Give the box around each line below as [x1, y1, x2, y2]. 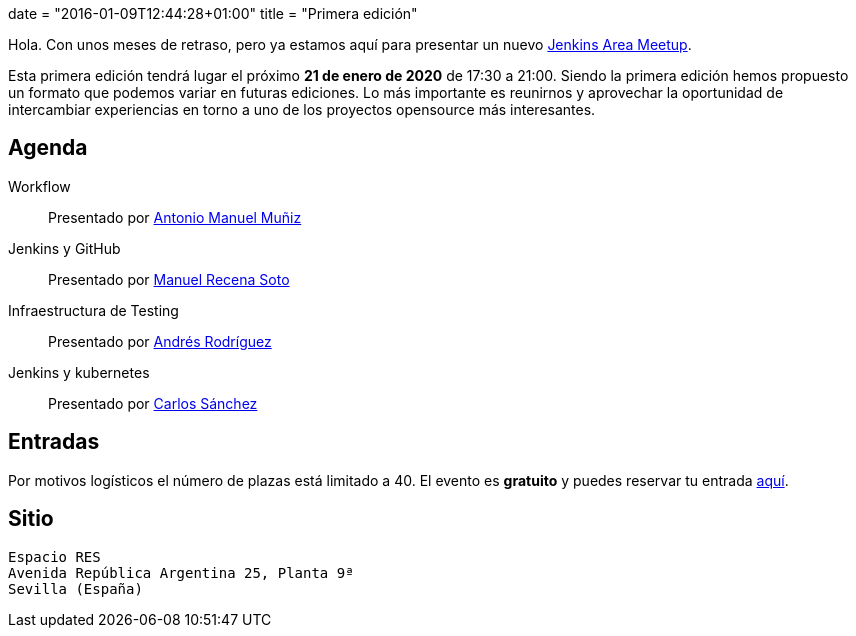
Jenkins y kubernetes [8, 363, 150, 381]
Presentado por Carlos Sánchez [48, 394, 258, 412]
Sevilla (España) [8, 580, 143, 597]
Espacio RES [8, 548, 101, 565]
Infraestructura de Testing [8, 301, 179, 319]
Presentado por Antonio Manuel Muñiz [48, 208, 302, 226]
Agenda [8, 135, 88, 161]
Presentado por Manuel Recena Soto [48, 270, 290, 288]
